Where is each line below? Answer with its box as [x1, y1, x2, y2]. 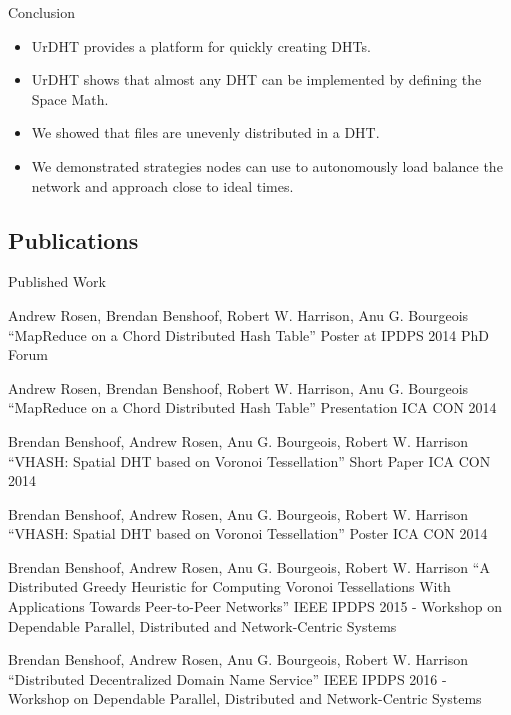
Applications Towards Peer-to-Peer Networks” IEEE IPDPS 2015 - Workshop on [8, 596, 503, 617]
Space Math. [31, 88, 109, 109]
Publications [8, 224, 139, 255]
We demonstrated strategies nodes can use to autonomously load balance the [31, 155, 503, 176]
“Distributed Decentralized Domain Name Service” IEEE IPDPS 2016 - [8, 668, 447, 689]
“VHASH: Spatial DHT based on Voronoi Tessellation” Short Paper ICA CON [8, 450, 491, 471]
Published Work [8, 271, 106, 292]
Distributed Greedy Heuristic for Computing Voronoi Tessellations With [8, 576, 451, 597]
